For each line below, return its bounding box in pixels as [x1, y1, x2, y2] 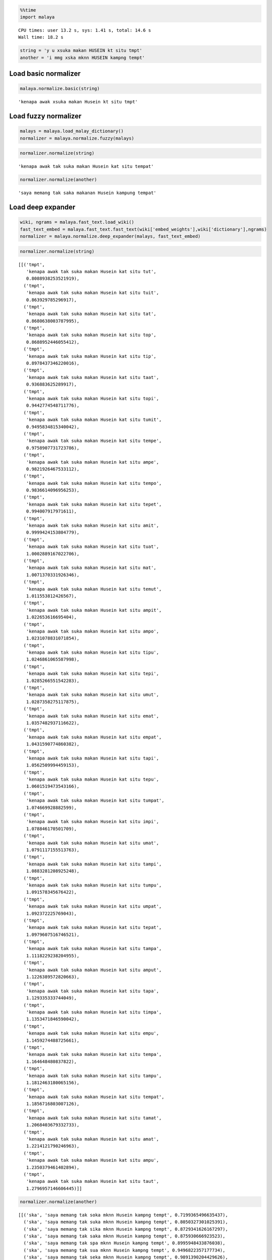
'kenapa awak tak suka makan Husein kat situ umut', [26, 692, 159, 698]
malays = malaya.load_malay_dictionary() [20, 129, 124, 134]
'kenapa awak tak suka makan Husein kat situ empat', [26, 734, 162, 740]
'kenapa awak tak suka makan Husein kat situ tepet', [26, 501, 162, 507]
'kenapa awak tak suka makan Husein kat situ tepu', [26, 777, 159, 782]
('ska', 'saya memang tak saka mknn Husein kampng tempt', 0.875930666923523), [23, 1233, 226, 1239]
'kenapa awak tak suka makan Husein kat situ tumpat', [26, 798, 165, 803]
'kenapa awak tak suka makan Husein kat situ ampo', [26, 628, 159, 634]
